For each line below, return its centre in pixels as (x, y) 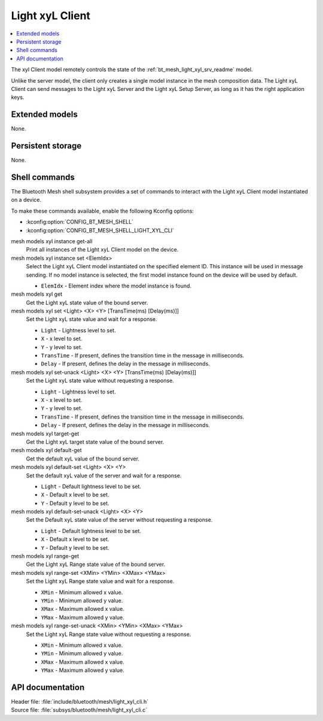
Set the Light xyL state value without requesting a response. (100, 381)
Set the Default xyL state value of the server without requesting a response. (119, 520)
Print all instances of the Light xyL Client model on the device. (102, 250)
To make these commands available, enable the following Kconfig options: (103, 211)
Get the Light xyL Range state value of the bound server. (96, 564)
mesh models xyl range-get (45, 556)
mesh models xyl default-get (46, 450)
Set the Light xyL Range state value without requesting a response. (109, 634)
